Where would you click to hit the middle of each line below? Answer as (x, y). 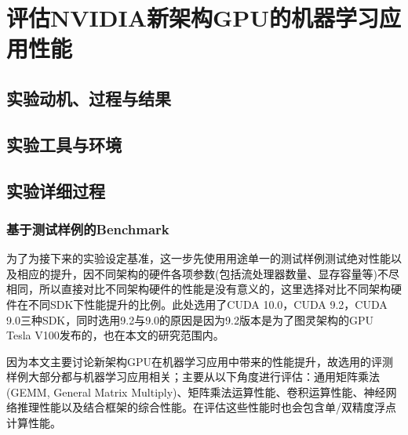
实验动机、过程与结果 (89, 98)
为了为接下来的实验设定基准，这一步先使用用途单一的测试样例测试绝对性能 (199, 258)
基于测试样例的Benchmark (88, 228)
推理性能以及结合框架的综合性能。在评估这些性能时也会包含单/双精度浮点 (206, 407)
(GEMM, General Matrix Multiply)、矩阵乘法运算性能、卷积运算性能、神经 (196, 391)
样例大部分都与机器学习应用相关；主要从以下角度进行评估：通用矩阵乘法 (193, 377)
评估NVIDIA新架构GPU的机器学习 (193, 18)
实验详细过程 (56, 190)
